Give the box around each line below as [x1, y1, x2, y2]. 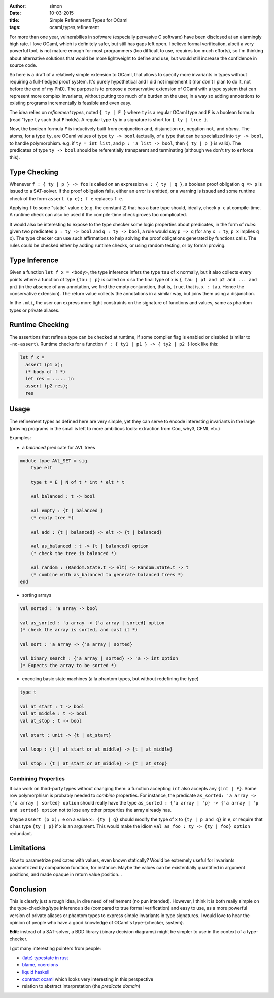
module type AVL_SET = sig [20, 458, 87, 463]
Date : [9, 10, 21, 16]
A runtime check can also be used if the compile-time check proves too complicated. [9, 212, 187, 218]
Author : [9, 3, 26, 9]
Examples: [9, 435, 31, 441]
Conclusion [9, 884, 47, 893]
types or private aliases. [9, 307, 60, 313]
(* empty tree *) [30, 515, 74, 520]
